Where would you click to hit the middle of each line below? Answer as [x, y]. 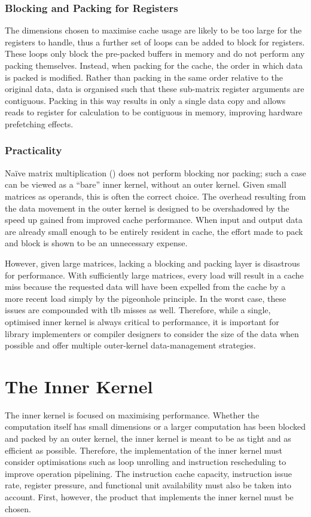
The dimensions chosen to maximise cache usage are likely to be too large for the [153, 30]
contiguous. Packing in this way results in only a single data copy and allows [145, 100]
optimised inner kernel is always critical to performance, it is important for [142, 321]
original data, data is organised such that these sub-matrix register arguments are [155, 89]
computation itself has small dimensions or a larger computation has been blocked [155, 426]
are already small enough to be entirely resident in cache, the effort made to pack [154, 231]
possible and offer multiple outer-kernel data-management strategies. [130, 345]
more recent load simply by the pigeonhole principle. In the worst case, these [146, 298]
